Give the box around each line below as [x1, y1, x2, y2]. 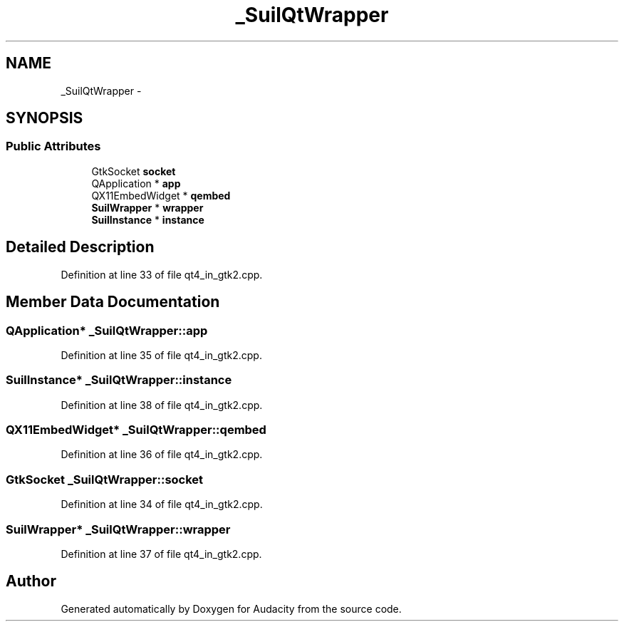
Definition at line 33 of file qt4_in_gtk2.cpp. [61, 268, 263, 281]
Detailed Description [6, 238, 155, 256]
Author [6, 572, 56, 591]
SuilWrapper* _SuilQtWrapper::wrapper [6, 522, 231, 537]
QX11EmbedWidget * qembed [91, 189, 231, 202]
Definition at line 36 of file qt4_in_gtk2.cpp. [61, 448, 263, 461]
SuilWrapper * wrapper [91, 201, 204, 214]
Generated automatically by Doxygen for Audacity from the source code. [61, 602, 402, 615]
